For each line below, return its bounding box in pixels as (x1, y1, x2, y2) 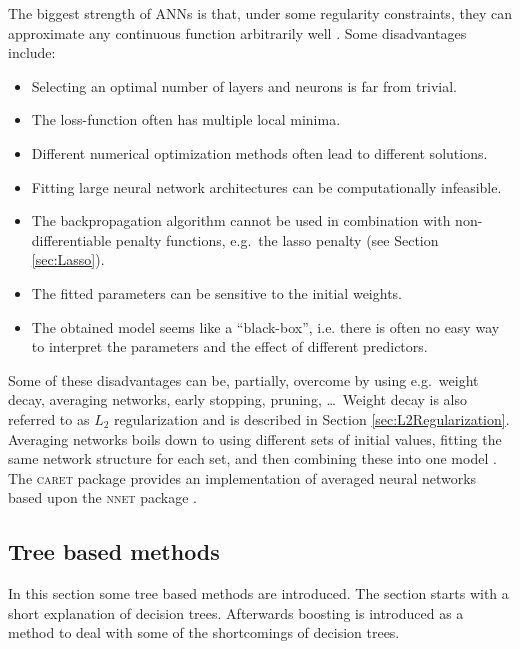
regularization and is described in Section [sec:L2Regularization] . (114, 408, 510, 429)
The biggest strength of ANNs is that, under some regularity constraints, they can (8, 3, 512, 23)
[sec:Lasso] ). (31, 249, 105, 270)
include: (8, 42, 56, 63)
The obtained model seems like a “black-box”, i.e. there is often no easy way (31, 316, 500, 337)
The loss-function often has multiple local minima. (31, 109, 341, 130)
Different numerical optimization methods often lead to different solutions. (31, 142, 488, 163)
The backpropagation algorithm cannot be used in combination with (31, 210, 451, 231)
